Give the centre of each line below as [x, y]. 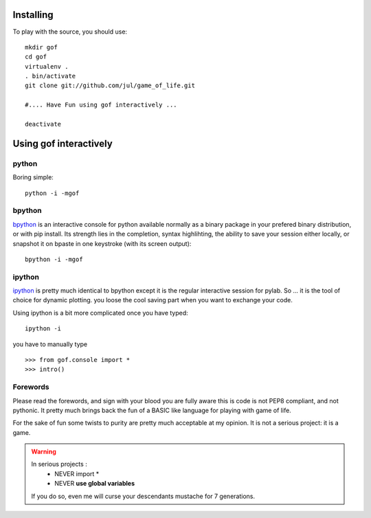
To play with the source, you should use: [70, 32]
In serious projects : [59, 464]
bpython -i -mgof [54, 259]
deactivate [43, 124]
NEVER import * [77, 473]
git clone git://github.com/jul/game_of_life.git [110, 86]
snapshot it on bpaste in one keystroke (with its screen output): [102, 243]
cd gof [36, 57]
